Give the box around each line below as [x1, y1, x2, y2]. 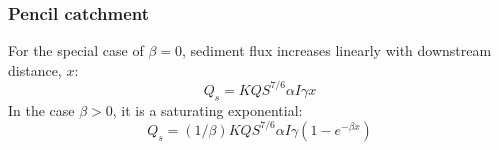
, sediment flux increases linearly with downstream [181, 40, 492, 61]
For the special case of [8, 40, 144, 61]
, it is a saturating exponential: [112, 99, 303, 120]
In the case [8, 99, 75, 120]
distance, [8, 59, 62, 80]
